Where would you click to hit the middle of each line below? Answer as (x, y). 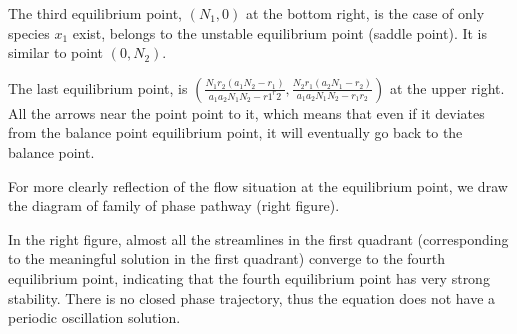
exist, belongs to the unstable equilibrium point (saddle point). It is (280, 32)
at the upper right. (447, 87)
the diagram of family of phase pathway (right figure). (174, 205)
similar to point (56, 52)
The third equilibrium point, (95, 13)
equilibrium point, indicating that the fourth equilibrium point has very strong (249, 277)
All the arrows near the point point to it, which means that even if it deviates (246, 112)
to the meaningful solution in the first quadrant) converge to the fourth (227, 258)
